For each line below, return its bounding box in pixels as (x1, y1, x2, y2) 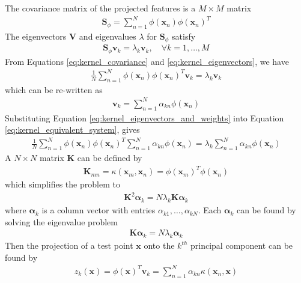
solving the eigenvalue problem (5, 215, 118, 228)
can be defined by (77, 151, 142, 164)
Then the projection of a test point (5, 239, 133, 252)
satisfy (172, 29, 196, 42)
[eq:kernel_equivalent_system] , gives (5, 123, 140, 136)
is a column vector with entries (41, 204, 156, 216)
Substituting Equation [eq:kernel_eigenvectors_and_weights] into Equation (5, 111, 284, 124)
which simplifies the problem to (5, 178, 120, 190)
